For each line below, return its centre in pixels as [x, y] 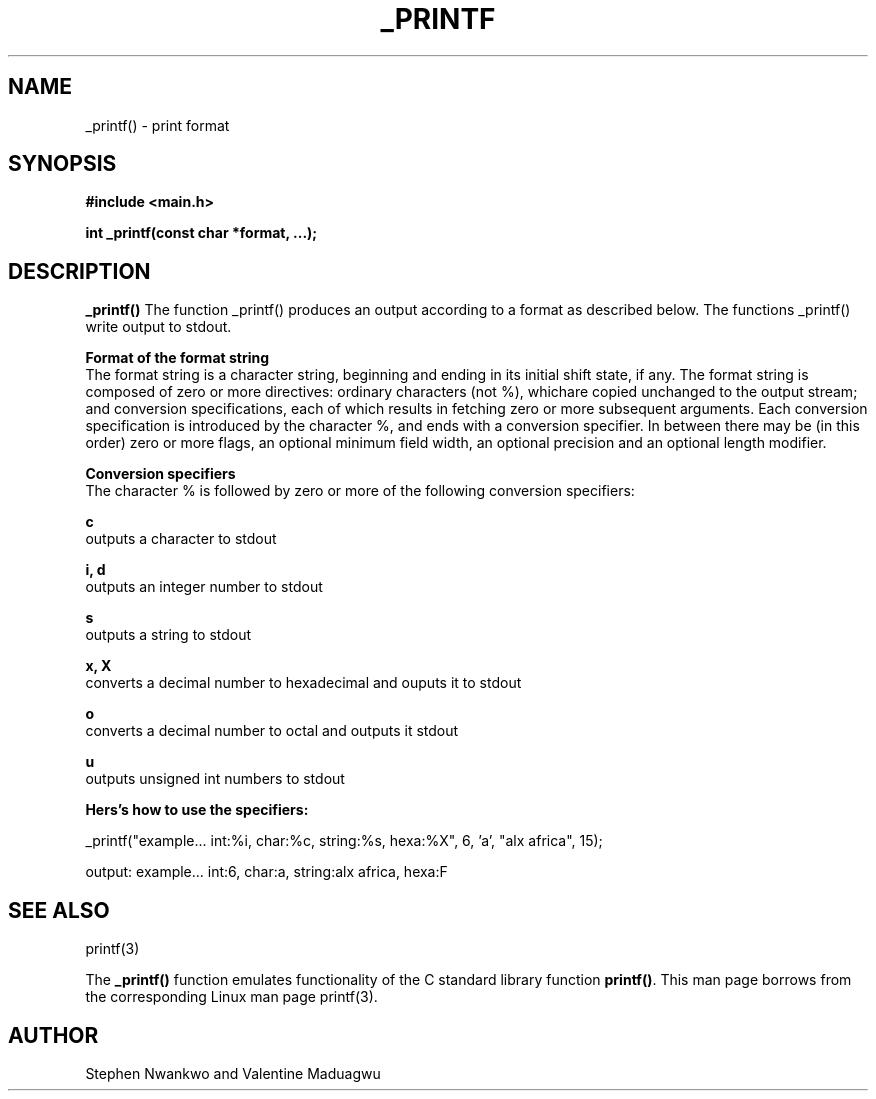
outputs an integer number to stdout [204, 587]
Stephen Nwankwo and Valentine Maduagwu [233, 1073]
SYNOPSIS [62, 164]
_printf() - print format [157, 125]
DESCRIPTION [79, 271]
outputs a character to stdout [181, 539]
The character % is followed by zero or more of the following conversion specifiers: [360, 491]
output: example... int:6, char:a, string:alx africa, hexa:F [266, 872]
